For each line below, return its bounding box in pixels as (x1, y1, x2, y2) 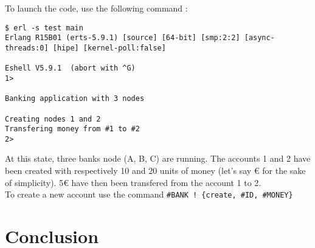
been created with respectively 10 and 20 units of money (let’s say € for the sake (5, 164, 306, 177)
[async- (244, 33, 275, 43)
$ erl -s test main (5, 23, 83, 32)
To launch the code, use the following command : (5, 2, 188, 14)
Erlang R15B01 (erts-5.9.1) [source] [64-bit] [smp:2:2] (5, 33, 240, 43)
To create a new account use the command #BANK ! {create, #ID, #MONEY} (5, 188, 293, 201)
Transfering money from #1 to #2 (5, 125, 140, 134)
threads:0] (5, 43, 49, 52)
